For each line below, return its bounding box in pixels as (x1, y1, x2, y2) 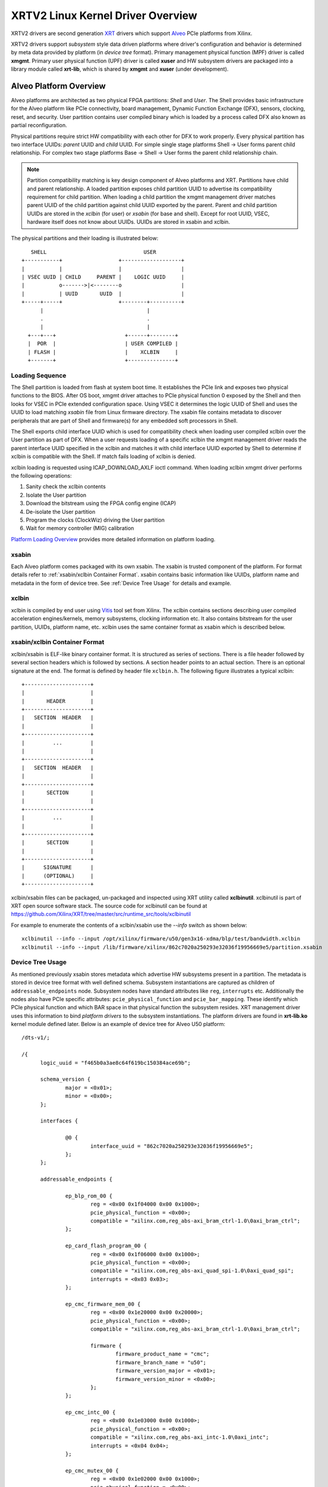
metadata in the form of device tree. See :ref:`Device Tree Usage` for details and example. (11, 579, 232, 586)
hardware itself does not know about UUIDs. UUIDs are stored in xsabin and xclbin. (27, 218, 231, 225)
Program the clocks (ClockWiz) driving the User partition (26, 516, 165, 523)
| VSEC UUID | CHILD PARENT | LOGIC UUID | (21, 274, 185, 281)
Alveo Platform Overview (11, 81, 106, 91)
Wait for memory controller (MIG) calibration (26, 525, 134, 532)
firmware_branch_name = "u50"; (115, 1359, 207, 1366)
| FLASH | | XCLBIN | (27, 349, 178, 355)
